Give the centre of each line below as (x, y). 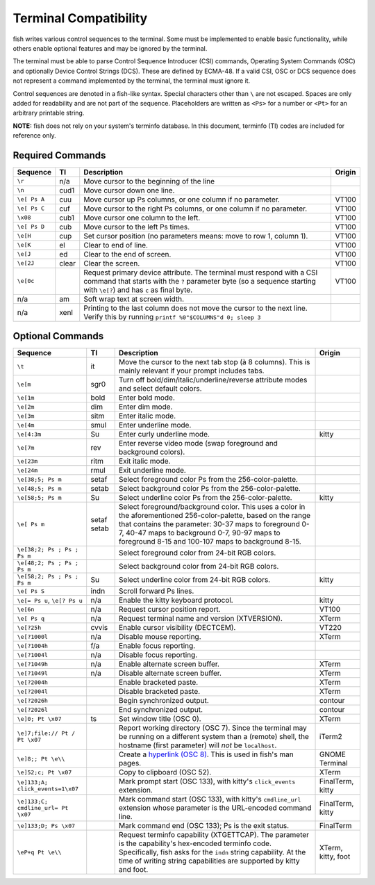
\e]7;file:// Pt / (46, 733)
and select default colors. (160, 389)
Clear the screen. (112, 263)
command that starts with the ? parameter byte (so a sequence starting (200, 281)
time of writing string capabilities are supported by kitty (209, 861)
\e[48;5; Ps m (39, 488)
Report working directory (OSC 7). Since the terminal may (212, 728)
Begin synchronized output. (164, 701)
